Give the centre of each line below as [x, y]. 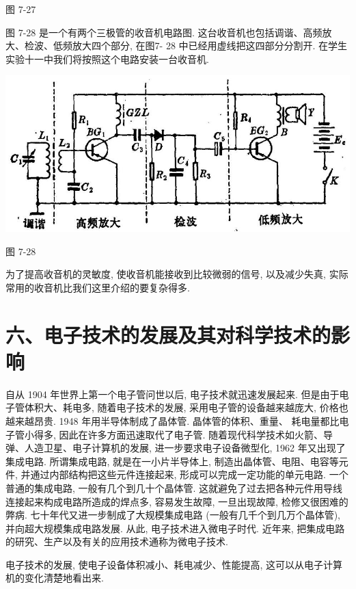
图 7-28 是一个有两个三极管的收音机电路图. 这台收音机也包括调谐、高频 [164, 32]
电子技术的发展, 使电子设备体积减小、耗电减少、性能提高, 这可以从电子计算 [174, 564]
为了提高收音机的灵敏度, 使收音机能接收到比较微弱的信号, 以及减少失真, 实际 [177, 274]
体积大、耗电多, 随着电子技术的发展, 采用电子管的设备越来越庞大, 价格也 [186, 407]
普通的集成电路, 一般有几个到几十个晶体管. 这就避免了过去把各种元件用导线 [174, 487]
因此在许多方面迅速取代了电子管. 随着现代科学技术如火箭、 [191, 434]
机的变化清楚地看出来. [55, 578]
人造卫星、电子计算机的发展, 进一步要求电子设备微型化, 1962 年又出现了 [185, 448]
